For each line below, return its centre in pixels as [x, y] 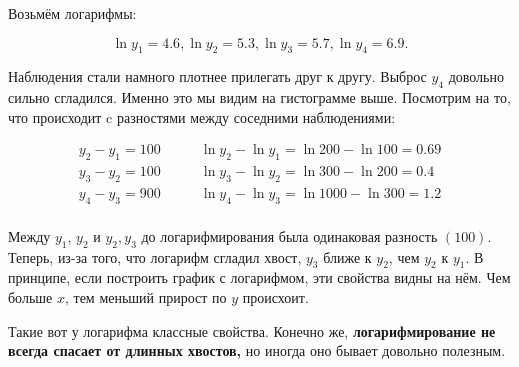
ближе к [347, 256]
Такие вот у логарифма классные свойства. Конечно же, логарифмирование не [252, 330]
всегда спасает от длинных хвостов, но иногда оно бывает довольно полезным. [257, 350]
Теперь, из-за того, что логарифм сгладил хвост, [155, 256]
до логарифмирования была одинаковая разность [289, 235]
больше [30, 297]
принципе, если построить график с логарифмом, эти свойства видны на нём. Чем [259, 277]
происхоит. [275, 297]
